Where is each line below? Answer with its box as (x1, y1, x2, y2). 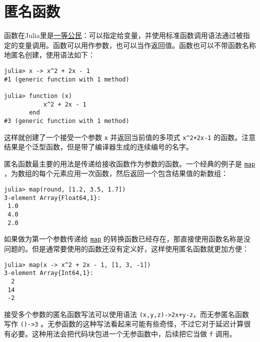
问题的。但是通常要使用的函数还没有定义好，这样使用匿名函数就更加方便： (4, 243, 249, 253)
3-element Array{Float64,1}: (4, 194, 101, 201)
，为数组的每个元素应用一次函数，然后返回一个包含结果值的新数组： (4, 168, 228, 178)
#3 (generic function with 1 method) (4, 117, 129, 124)
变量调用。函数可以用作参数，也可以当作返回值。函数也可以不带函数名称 (17, 39, 256, 50)
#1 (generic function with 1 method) (4, 75, 129, 83)
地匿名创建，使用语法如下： (4, 49, 95, 60)
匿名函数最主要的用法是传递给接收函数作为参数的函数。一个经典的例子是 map (4, 158, 255, 168)
